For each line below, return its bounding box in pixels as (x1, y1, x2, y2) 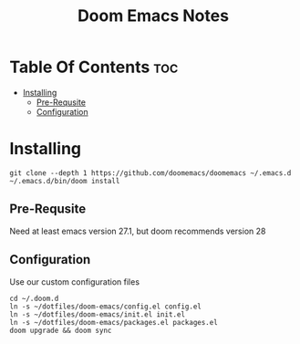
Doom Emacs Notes (77, 5, 230, 26)
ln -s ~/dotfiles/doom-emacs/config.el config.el (9, 302, 202, 311)
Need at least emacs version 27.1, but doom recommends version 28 (9, 225, 266, 236)
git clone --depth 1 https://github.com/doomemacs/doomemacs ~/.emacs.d (9, 168, 292, 178)
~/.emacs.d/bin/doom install (9, 176, 120, 185)
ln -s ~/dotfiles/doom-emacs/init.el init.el (9, 309, 185, 319)
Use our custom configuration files (9, 276, 140, 287)
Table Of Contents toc (9, 57, 179, 78)
